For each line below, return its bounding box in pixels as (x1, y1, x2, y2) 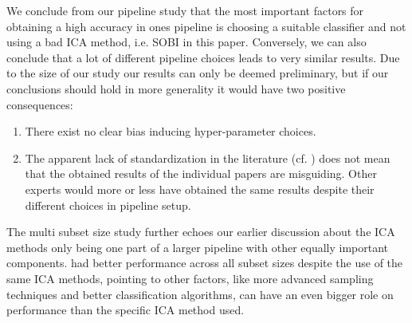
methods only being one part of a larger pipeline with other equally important (6, 238, 389, 255)
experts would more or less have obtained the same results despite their (25, 180, 375, 197)
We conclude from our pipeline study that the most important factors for (6, 2, 364, 18)
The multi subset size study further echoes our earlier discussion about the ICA (6, 223, 395, 240)
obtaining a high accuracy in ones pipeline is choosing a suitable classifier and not (6, 18, 406, 34)
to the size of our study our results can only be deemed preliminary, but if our (6, 65, 389, 81)
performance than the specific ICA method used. (6, 301, 245, 318)
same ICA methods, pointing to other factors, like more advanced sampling (6, 270, 374, 286)
